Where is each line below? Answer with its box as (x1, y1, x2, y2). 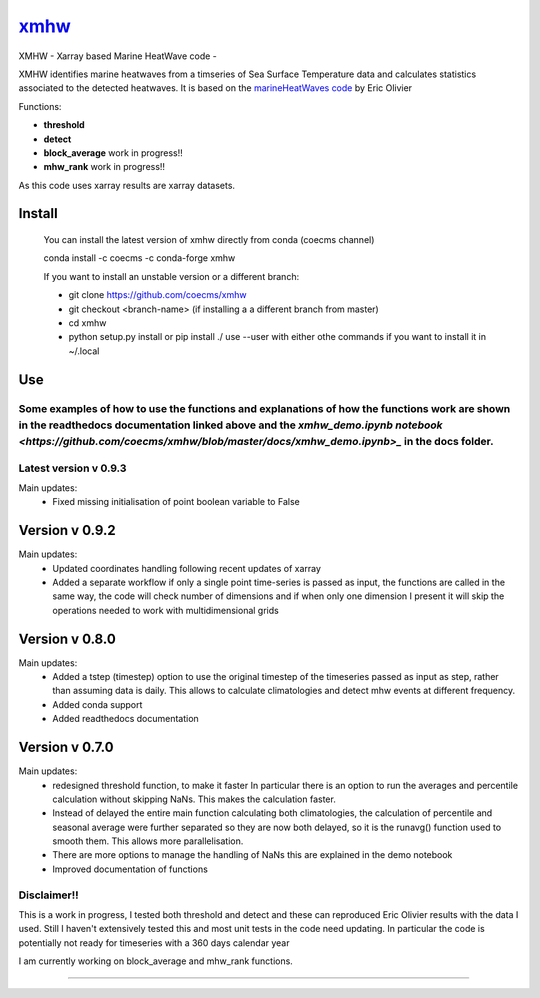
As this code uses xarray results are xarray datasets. (18, 179, 235, 191)
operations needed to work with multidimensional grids (52, 604, 279, 616)
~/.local (68, 345, 100, 357)
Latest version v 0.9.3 (18, 461, 127, 475)
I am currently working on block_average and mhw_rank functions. (18, 955, 294, 967)
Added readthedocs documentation (52, 713, 199, 725)
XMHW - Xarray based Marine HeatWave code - (18, 50, 217, 62)
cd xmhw (68, 317, 107, 329)
